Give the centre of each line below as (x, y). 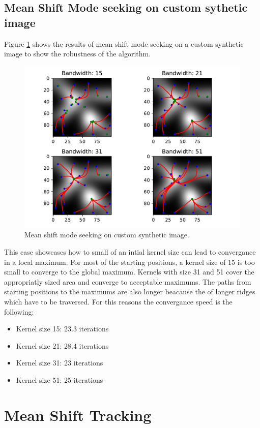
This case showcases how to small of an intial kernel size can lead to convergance (130, 251)
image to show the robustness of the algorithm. (78, 54)
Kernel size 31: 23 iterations (60, 363)
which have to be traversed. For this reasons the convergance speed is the (118, 301)
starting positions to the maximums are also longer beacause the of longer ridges (130, 292)
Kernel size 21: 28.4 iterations (62, 345)
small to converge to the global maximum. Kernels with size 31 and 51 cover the (129, 272)
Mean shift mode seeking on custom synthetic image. (107, 235)
